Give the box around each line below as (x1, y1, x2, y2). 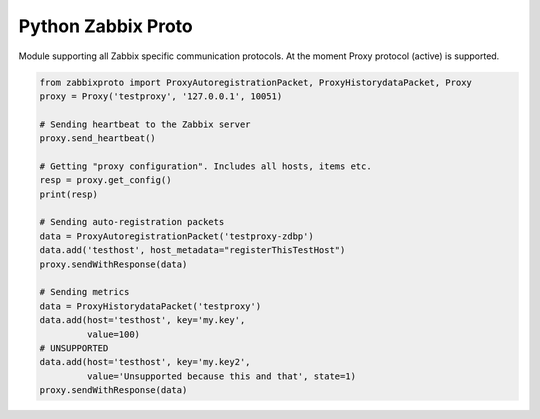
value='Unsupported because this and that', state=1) (86, 370, 357, 382)
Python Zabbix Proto (18, 15, 194, 37)
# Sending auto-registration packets (39, 216, 225, 228)
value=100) (86, 328, 140, 340)
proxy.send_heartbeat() (39, 133, 157, 144)
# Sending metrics (39, 286, 130, 298)
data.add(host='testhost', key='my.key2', (39, 356, 251, 368)
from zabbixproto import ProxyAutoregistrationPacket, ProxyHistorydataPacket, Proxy (39, 76, 472, 88)
